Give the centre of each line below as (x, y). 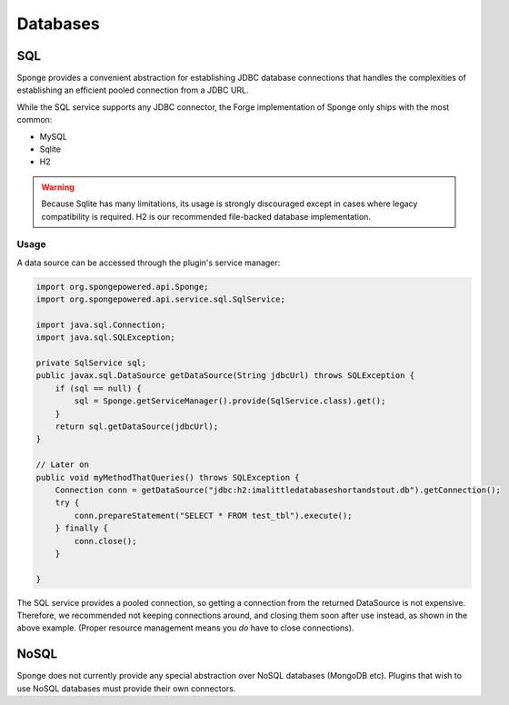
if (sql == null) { (99, 388)
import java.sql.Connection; (101, 324)
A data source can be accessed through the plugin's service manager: (149, 263)
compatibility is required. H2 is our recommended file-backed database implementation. (206, 216)
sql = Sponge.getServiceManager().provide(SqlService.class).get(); (230, 401)
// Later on (63, 465)
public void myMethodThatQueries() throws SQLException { (168, 477)
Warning (58, 187)
